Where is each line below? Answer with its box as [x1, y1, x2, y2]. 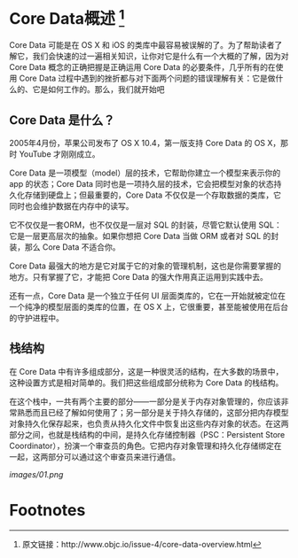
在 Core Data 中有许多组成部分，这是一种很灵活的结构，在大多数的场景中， [9, 366, 284, 376]
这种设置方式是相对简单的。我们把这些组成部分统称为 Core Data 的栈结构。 [9, 377, 284, 388]
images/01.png [9, 469, 64, 479]
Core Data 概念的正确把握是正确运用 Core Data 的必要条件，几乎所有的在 [9, 62, 277, 73]
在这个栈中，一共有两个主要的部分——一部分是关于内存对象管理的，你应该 [9, 396, 281, 407]
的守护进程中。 [9, 313, 64, 323]
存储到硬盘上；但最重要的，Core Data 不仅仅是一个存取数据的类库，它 [24, 190, 282, 200]
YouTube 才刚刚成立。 [19, 149, 100, 159]
